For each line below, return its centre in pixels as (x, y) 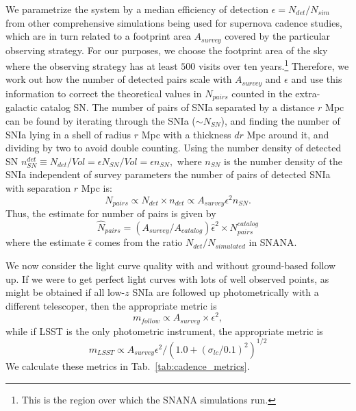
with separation (38, 187)
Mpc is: (97, 187)
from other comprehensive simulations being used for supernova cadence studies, (174, 22)
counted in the (262, 93)
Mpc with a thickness (186, 134)
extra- (308, 93)
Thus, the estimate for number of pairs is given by (111, 213)
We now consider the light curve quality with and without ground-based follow (171, 265)
